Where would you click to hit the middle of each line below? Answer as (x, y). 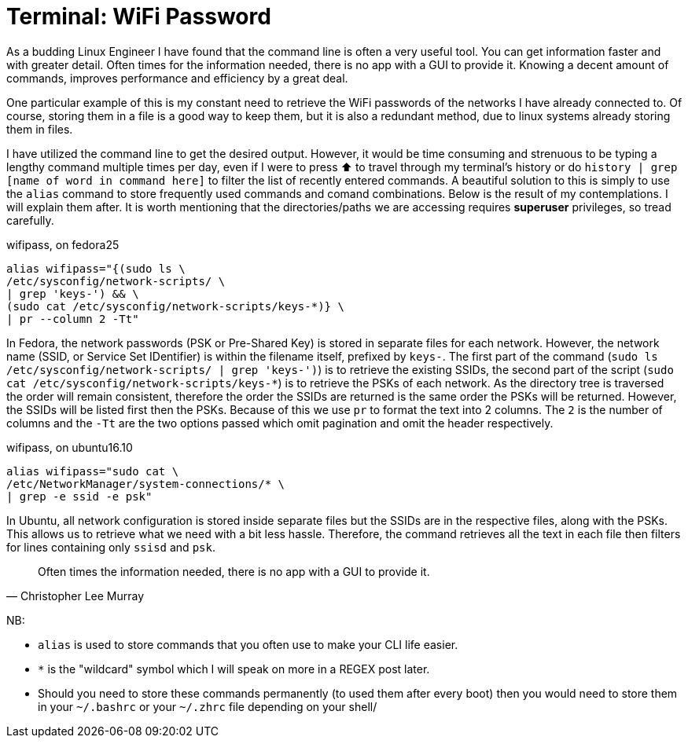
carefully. (30, 220)
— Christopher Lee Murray (75, 596)
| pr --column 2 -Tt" (73, 319)
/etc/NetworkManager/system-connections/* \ (146, 484)
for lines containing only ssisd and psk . (111, 547)
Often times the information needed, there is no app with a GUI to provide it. (234, 571)
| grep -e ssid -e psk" (79, 496)
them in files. (40, 129)
